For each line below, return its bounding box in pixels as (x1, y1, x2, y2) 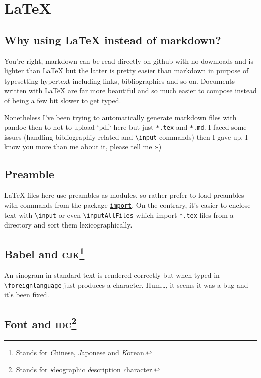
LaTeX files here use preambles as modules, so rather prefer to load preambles (4, 190, 244, 200)
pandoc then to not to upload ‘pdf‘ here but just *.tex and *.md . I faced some (4, 122, 247, 132)
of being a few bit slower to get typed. (4, 95, 121, 105)
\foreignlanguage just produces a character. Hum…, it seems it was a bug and (4, 279, 248, 290)
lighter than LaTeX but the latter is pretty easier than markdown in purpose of (4, 65, 249, 76)
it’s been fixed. (4, 289, 49, 300)
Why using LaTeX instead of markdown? (4, 32, 221, 47)
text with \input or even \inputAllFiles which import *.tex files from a (4, 209, 234, 220)
